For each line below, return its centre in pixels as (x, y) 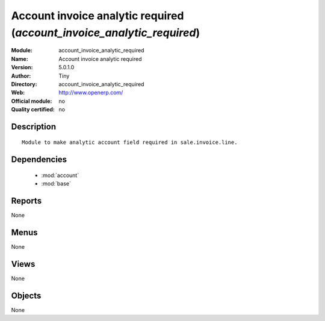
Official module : (32, 101)
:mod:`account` (60, 175)
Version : (22, 67)
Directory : (24, 84)
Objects (26, 295)
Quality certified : (33, 110)
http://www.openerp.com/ (91, 93)
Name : (20, 59)
